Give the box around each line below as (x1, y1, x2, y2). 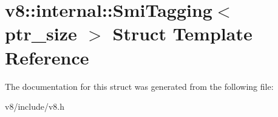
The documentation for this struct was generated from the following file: (5, 80, 274, 92)
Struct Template (112, 21, 253, 46)
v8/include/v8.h (5, 100, 65, 113)
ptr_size (5, 21, 77, 46)
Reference (5, 45, 89, 69)
